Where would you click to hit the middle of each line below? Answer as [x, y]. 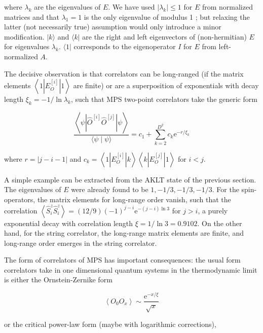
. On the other [220, 223]
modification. [24, 36]
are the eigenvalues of [67, 7]
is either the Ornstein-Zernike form [58, 280]
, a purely [213, 210]
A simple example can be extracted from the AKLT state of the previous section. [130, 179]
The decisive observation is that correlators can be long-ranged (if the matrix [124, 73]
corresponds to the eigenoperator [125, 46]
